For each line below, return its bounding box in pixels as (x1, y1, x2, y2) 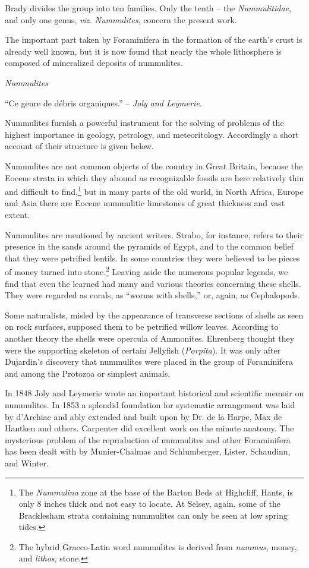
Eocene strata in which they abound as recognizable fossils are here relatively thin (5, 171, 304, 184)
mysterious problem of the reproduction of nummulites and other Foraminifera (5, 433, 291, 446)
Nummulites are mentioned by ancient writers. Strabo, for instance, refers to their (5, 228, 303, 241)
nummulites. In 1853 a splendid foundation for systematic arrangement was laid (5, 398, 295, 411)
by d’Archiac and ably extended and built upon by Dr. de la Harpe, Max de (5, 410, 282, 422)
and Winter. (5, 456, 49, 469)
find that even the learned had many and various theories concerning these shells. (5, 277, 301, 289)
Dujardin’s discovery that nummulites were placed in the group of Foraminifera (5, 355, 294, 368)
